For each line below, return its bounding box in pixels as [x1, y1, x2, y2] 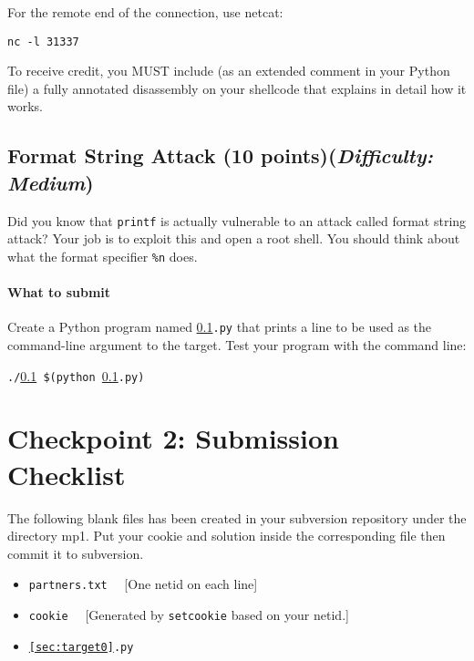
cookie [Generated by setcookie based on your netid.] [28, 604, 349, 624]
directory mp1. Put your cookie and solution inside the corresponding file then [7, 526, 446, 545]
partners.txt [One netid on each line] [28, 574, 258, 594]
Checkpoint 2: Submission [7, 419, 339, 457]
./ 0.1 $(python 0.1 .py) [7, 366, 145, 385]
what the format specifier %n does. [7, 246, 198, 265]
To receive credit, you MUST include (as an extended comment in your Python [7, 61, 450, 80]
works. [7, 97, 44, 116]
